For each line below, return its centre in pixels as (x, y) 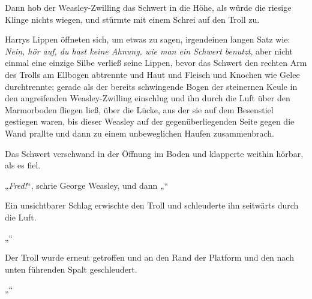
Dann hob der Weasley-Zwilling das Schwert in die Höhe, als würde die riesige (148, 7)
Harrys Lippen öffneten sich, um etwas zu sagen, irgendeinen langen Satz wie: (148, 39)
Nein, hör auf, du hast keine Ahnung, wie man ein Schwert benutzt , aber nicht (149, 51)
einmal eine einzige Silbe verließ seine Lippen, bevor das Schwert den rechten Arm (156, 63)
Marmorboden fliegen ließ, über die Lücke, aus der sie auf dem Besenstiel (139, 109)
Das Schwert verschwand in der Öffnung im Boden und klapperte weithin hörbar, (154, 153)
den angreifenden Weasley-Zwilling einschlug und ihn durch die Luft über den (148, 98)
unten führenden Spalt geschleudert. (71, 269)
